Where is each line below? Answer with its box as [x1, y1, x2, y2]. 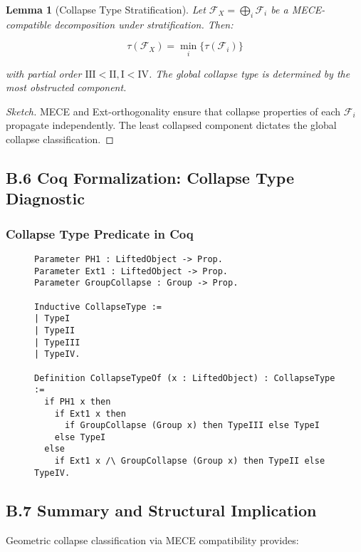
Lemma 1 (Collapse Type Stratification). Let [6, 2, 206, 16]
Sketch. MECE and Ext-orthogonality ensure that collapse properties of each [6, 103, 341, 118]
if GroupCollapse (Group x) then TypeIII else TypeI [64, 420, 320, 431]
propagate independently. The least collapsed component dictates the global [6, 118, 337, 132]
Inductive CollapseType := [34, 301, 162, 312]
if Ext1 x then [54, 408, 126, 419]
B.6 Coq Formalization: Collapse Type [6, 166, 295, 188]
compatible [6, 16, 51, 31]
